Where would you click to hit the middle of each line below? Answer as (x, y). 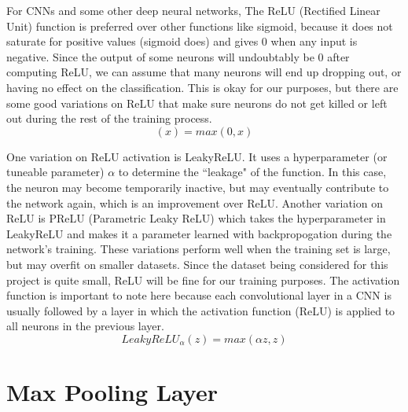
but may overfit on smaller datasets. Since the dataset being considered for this (197, 264)
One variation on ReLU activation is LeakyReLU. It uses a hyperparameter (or (197, 156)
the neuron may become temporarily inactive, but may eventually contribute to (198, 187)
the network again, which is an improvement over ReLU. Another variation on (195, 202)
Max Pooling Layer (112, 392)
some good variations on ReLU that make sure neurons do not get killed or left (197, 103)
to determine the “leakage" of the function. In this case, (252, 172)
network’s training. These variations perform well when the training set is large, (198, 249)
